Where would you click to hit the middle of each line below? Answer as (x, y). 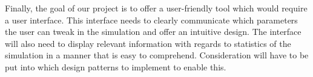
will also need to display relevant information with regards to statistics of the (148, 43)
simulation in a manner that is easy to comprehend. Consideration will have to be (157, 55)
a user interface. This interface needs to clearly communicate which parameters (151, 20)
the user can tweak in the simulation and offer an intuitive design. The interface (153, 32)
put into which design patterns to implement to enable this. (116, 66)
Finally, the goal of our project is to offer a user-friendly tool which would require (156, 8)
